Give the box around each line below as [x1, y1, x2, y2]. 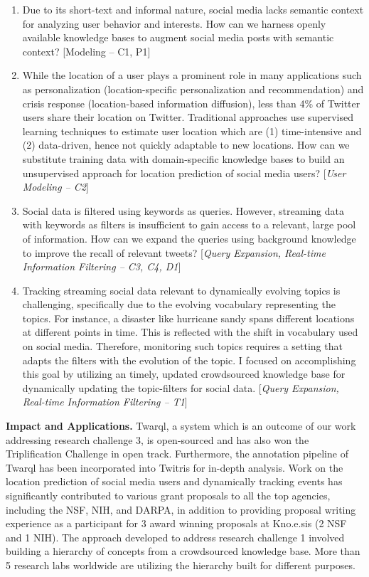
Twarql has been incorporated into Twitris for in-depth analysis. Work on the [6, 460, 343, 475]
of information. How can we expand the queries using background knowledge [22, 231, 356, 245]
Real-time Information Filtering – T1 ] [22, 394, 188, 409]
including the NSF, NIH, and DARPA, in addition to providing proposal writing [6, 502, 356, 517]
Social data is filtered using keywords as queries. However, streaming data [22, 203, 344, 218]
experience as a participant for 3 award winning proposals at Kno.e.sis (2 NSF [6, 516, 347, 531]
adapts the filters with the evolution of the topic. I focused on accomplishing [22, 352, 356, 367]
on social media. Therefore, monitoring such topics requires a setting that [22, 339, 343, 354]
